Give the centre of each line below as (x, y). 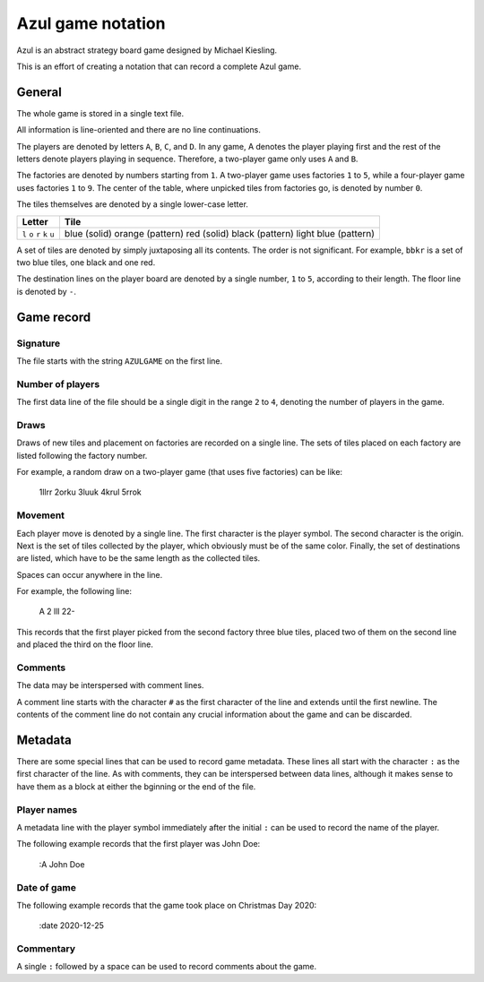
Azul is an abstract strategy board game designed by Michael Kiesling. (147, 50)
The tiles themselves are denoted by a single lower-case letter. (132, 204)
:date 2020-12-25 (72, 926)
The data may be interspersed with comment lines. (110, 685)
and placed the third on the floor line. (85, 644)
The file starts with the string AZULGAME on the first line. (120, 361)
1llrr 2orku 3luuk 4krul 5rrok (91, 492)
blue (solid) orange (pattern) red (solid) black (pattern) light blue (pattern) (220, 233)
